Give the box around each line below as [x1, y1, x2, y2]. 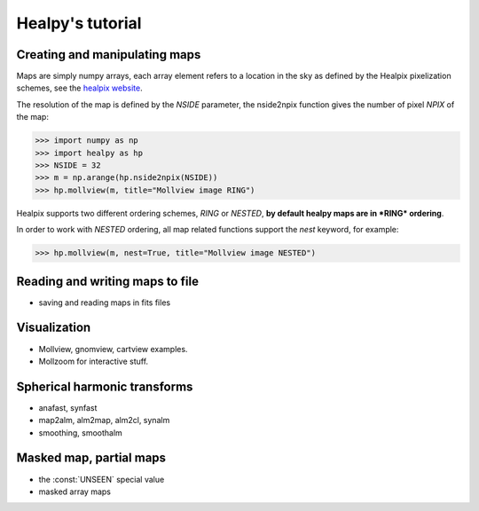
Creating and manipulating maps [16, 47, 201, 62]
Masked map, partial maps [16, 451, 167, 466]
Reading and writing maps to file [16, 273, 200, 288]
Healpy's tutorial [16, 13, 142, 33]
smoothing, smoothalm [38, 427, 123, 438]
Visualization [16, 320, 91, 335]
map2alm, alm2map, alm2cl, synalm [38, 415, 170, 426]
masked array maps [38, 486, 111, 497]
